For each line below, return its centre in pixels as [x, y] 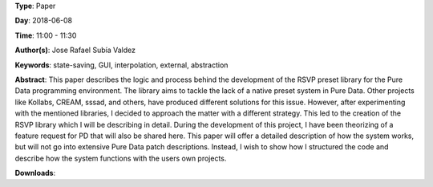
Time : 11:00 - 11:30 [46, 35]
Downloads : [35, 173]
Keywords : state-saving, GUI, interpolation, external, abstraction [121, 65]
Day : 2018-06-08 [44, 21]
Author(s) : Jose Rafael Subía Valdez [75, 50]
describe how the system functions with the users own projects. [121, 158]
